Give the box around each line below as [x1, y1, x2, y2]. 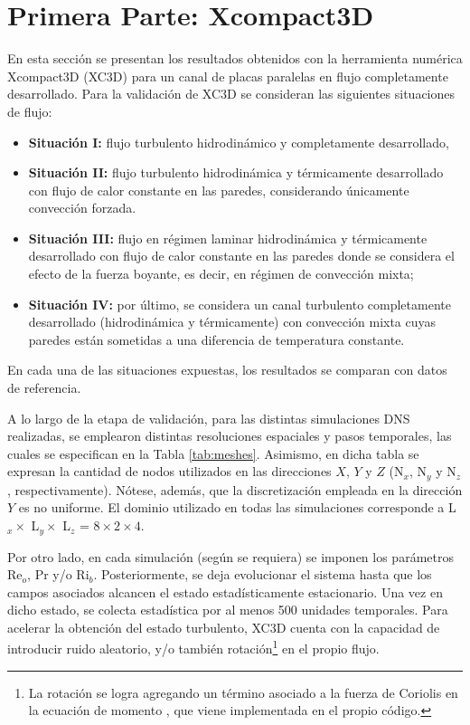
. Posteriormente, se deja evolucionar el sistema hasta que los [93, 565, 432, 584]
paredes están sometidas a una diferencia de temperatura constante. [28, 329, 405, 348]
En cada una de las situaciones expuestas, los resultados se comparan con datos [7, 360, 447, 379]
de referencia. [7, 378, 81, 397]
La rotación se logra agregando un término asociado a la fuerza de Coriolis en [28, 682, 458, 701]
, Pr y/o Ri [27, 565, 89, 584]
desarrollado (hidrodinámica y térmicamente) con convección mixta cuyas [28, 312, 437, 331]
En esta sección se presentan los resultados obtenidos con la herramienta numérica [7, 49, 463, 68]
